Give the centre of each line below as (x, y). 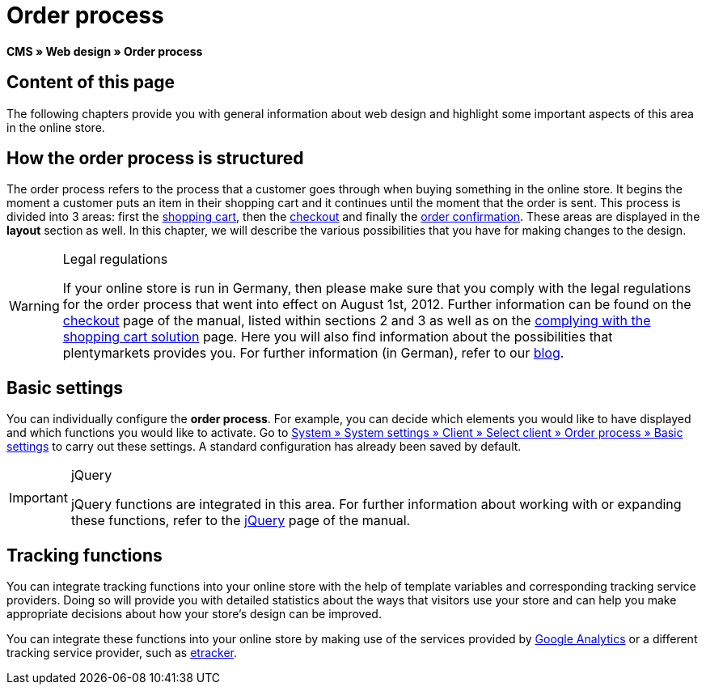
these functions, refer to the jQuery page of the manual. (241, 521)
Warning (34, 306)
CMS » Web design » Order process (105, 51)
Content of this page (91, 83)
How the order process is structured (155, 159)
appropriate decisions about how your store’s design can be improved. (194, 614)
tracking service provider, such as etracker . (122, 653)
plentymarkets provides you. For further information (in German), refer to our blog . (313, 353)
